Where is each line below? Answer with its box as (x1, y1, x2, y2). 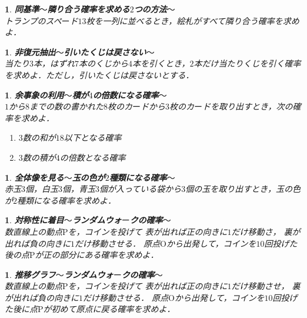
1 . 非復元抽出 (5, 45, 56, 58)
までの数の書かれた (29, 100, 104, 112)
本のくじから (79, 57, 128, 69)
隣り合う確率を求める (47, 3, 130, 15)
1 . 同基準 (5, 3, 39, 15)
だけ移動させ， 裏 (231, 280, 301, 292)
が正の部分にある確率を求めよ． (35, 249, 159, 261)
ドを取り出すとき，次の (202, 100, 293, 112)
